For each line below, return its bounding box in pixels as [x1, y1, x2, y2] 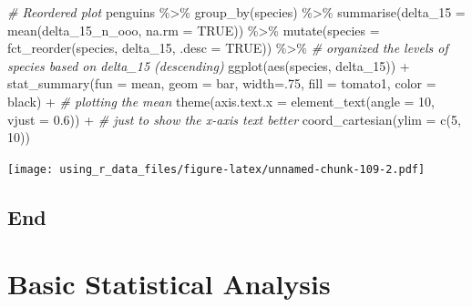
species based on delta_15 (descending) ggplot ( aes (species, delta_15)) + [7, 56, 410, 75]
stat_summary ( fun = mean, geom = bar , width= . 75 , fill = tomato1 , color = [7, 74, 436, 93]
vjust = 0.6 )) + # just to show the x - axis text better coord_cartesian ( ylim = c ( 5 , [7, 109, 461, 128]
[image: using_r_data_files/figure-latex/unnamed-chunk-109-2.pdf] [7, 162, 426, 176]
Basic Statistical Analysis [7, 265, 331, 302]
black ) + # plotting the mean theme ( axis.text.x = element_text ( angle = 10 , [7, 91, 436, 110]
